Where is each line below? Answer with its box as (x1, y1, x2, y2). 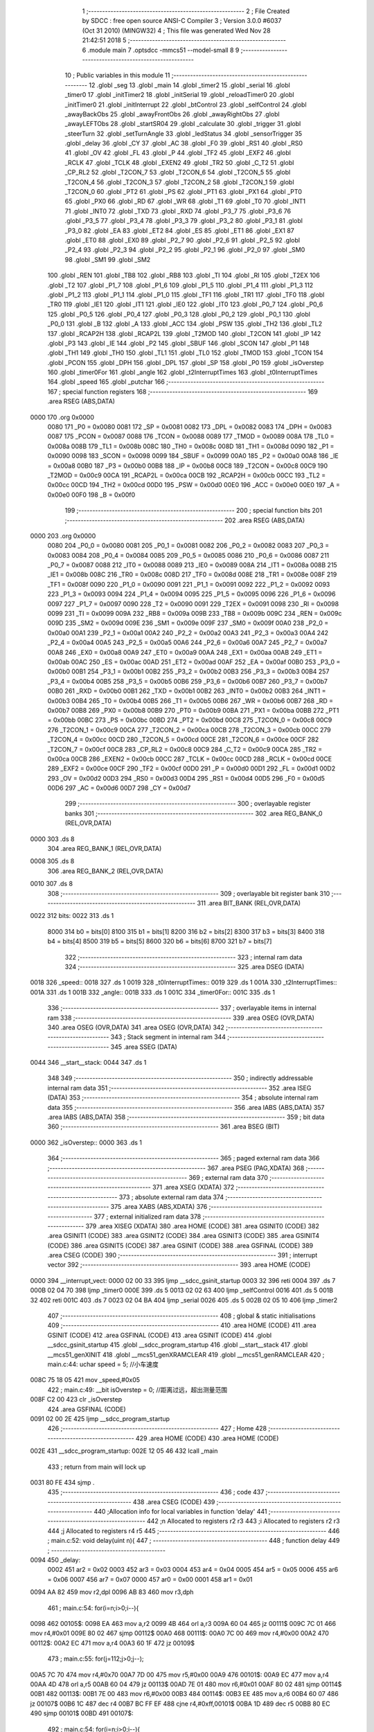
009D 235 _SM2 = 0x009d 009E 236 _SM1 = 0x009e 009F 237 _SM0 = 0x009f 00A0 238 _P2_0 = (47, 619, 329, 627)
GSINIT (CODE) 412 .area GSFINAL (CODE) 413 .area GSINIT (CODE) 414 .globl (47, 1331, 272, 1339)
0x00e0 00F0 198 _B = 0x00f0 (47, 491, 136, 499)
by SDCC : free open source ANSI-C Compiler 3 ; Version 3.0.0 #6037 (82, 17, 282, 25)
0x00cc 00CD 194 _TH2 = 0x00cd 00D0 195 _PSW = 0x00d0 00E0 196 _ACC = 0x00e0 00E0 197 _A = (47, 481, 341, 489)
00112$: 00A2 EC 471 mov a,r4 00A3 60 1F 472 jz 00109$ (30, 1638, 195, 1647)
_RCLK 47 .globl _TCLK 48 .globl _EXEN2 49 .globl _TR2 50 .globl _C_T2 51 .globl (64, 158, 294, 166)
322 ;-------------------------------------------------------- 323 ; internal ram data (64, 953, 303, 961)
